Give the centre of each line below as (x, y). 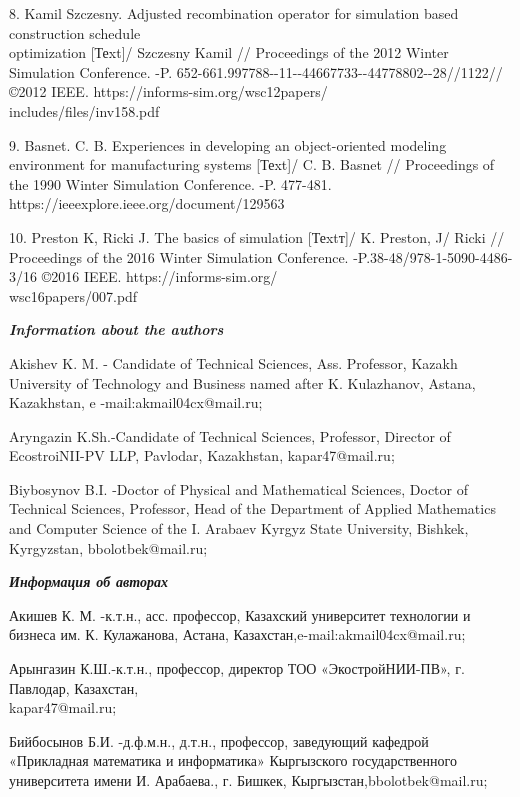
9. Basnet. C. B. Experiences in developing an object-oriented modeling (228, 144)
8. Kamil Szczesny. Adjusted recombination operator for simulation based (234, 13)
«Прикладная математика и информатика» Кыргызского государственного (233, 760)
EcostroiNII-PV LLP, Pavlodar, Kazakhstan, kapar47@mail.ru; (202, 455)
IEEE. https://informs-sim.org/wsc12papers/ (189, 91)
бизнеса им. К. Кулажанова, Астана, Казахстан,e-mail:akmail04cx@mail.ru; (237, 634)
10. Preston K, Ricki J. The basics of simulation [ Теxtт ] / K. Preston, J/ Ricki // (257, 236)
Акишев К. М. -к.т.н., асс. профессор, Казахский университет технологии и (240, 614)
